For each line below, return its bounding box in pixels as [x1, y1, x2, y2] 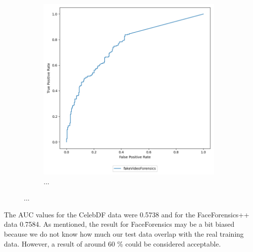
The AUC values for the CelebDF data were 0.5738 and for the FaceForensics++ [4, 209, 250, 219]
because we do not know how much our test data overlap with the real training [4, 228, 244, 239]
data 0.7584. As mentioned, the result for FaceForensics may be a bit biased [4, 219, 235, 229]
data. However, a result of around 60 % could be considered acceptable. [4, 238, 221, 249]
